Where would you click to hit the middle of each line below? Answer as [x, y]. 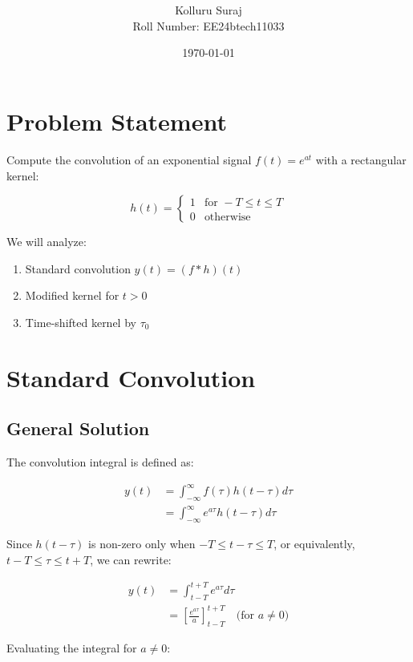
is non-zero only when [142, 544]
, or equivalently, [314, 544]
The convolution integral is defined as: [100, 462]
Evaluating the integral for [72, 648]
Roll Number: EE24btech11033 [209, 25]
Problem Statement [117, 121]
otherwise [227, 217]
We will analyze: [47, 242]
